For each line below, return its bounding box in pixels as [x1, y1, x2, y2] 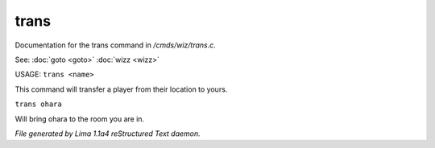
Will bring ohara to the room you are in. [14, 113, 145, 124]
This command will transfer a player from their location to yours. [14, 84, 228, 94]
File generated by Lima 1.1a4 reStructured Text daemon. [14, 129, 201, 138]
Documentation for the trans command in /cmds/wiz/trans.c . [14, 40, 217, 50]
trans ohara [14, 100, 62, 109]
